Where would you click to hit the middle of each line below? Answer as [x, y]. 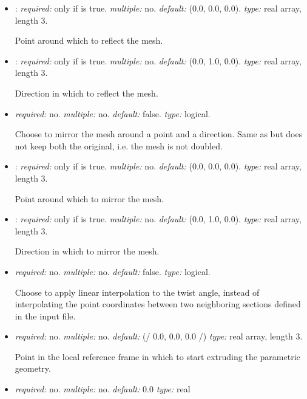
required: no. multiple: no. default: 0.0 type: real [103, 389]
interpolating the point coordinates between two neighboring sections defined [158, 304]
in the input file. [45, 315]
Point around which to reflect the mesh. [89, 40]
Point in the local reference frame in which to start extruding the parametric [157, 356]
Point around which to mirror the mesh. [89, 198]
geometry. [33, 368]
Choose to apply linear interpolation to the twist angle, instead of [137, 292]
